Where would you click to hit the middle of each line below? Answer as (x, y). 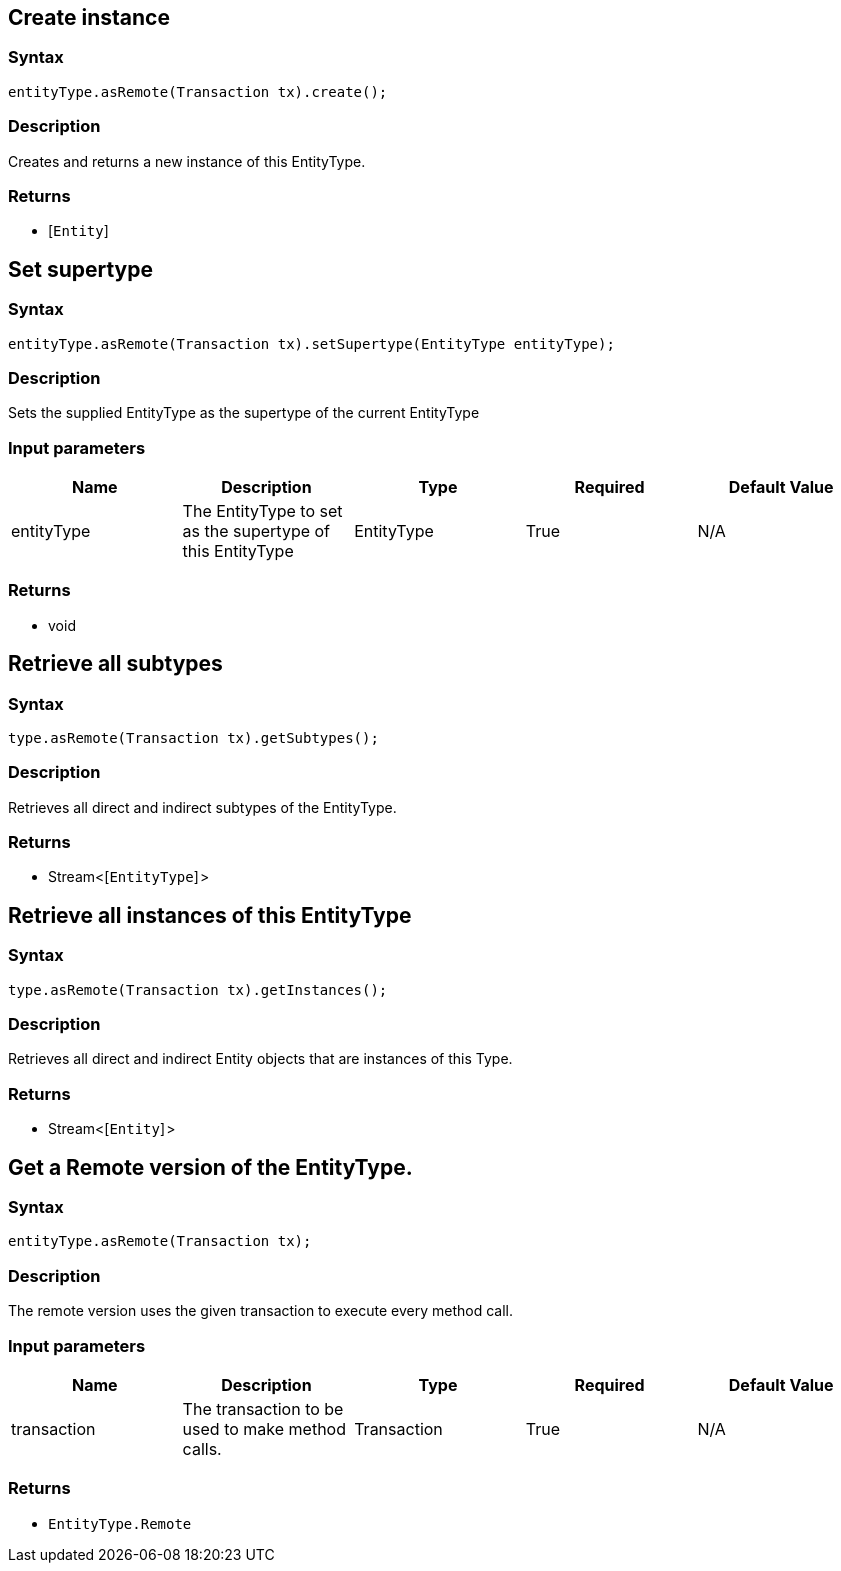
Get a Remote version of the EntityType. (210, 1167)
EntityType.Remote (120, 1523)
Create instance (89, 17)
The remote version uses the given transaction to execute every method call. (260, 1311)
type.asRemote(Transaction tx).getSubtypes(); (193, 737)
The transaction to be (263, 1408)
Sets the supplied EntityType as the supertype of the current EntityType (244, 413)
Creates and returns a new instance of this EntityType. (187, 161)
